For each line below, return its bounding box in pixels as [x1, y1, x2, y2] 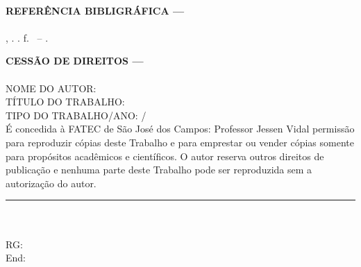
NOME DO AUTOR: [6, 80, 96, 95]
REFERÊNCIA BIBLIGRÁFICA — [6, 3, 185, 17]
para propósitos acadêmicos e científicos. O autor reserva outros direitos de [6, 148, 324, 163]
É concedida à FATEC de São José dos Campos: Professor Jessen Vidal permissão [6, 121, 355, 136]
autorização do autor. [6, 175, 96, 190]
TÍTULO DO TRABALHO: [6, 94, 125, 109]
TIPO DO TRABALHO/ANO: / [6, 107, 146, 122]
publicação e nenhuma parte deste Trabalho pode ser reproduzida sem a [6, 162, 312, 177]
